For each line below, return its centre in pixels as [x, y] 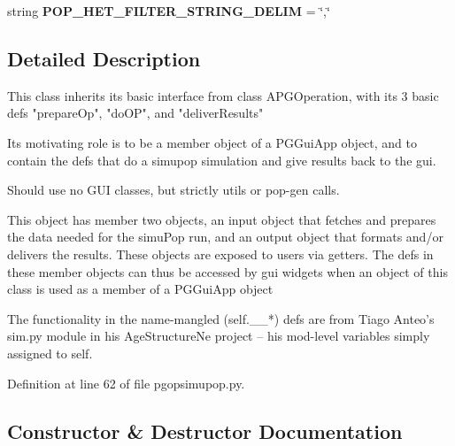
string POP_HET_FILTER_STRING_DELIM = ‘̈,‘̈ [169, 11]
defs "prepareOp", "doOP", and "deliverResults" [135, 113]
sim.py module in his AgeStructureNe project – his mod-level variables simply [219, 336]
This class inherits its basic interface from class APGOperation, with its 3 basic [223, 95]
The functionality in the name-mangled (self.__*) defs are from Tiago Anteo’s [221, 318]
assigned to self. [50, 353]
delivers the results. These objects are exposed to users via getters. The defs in [220, 254]
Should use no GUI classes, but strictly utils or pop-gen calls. [174, 190]
